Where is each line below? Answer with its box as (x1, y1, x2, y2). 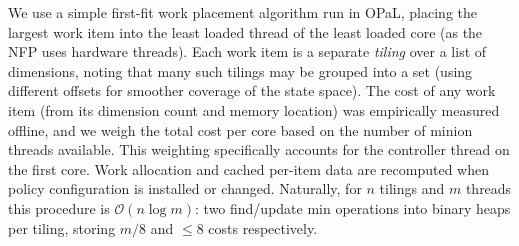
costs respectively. (208, 217, 318, 238)
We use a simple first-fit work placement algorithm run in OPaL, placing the (8, 2, 477, 22)
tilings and (379, 178, 445, 199)
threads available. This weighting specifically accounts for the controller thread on (8, 139, 510, 160)
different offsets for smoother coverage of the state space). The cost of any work (8, 80, 496, 101)
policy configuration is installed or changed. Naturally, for (8, 178, 362, 199)
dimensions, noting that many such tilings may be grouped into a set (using (8, 60, 473, 81)
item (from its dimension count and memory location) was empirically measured (8, 99, 500, 120)
